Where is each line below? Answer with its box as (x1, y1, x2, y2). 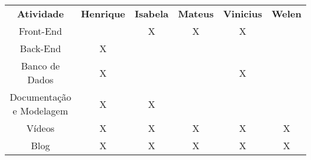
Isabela (135, 7, 169, 20)
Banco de (21, 59, 60, 73)
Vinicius (223, 7, 263, 20)
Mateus (178, 7, 214, 20)
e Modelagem (13, 104, 68, 117)
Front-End (19, 24, 62, 38)
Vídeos (26, 121, 54, 135)
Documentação (10, 90, 72, 104)
